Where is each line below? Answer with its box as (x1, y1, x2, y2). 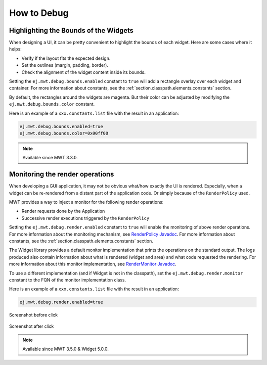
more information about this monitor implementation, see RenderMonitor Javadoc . (9, 261, 177, 267)
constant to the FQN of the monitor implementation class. (9, 277, 126, 283)
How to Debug (9, 7, 69, 18)
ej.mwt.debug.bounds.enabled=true (19, 124, 103, 129)
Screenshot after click (9, 323, 54, 329)
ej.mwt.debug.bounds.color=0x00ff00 (19, 130, 109, 136)
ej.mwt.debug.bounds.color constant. (9, 101, 95, 107)
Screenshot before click (9, 312, 58, 318)
